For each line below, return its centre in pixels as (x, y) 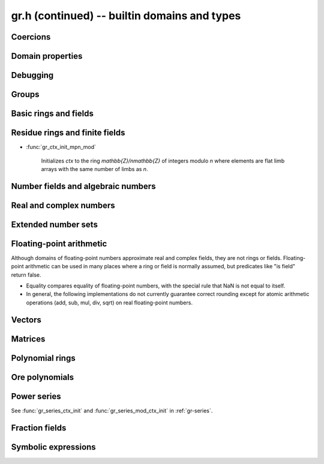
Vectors (26, 320)
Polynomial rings (43, 358)
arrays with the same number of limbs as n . (94, 169)
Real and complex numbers (63, 205)
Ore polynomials (43, 377)
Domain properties (47, 56)
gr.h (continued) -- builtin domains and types (126, 16)
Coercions (31, 37)
